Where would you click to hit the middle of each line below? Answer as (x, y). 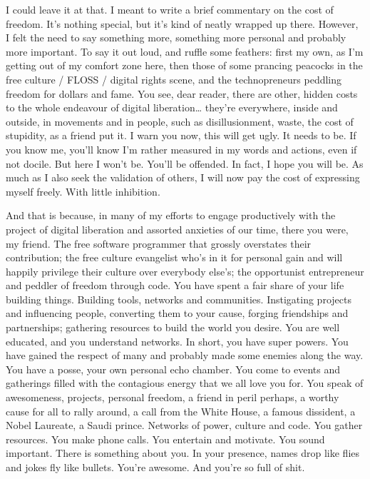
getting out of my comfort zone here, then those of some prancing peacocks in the (184, 65)
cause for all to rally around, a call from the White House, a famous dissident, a (181, 411)
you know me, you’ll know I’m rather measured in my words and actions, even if (181, 149)
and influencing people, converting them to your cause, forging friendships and (177, 313)
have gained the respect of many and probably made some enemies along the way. (185, 355)
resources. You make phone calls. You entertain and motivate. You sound (165, 439)
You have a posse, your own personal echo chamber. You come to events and (173, 369)
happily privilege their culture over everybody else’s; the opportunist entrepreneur (185, 271)
